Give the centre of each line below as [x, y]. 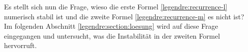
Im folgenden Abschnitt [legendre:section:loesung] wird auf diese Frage [111, 26]
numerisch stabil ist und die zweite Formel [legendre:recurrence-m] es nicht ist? [124, 16]
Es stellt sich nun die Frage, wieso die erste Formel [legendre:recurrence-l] [116, 6]
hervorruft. [20, 45]
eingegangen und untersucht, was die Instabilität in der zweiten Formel [112, 35]
